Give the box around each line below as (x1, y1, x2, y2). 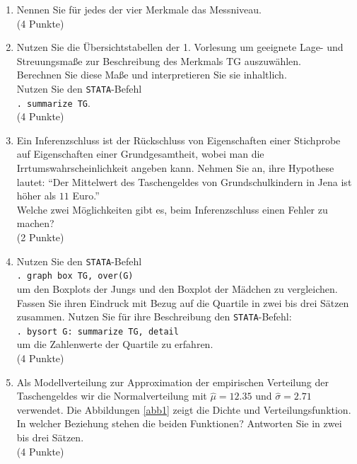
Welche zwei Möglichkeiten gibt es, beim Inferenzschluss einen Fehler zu (16, 202, 328, 216)
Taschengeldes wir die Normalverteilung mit (16, 388, 207, 403)
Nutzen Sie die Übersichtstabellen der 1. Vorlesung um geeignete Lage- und (16, 40, 344, 54)
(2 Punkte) (16, 230, 64, 245)
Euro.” (72, 188, 100, 203)
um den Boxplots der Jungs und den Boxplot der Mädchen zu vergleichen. (16, 281, 338, 296)
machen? (16, 216, 54, 231)
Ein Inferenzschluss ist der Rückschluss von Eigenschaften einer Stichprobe (16, 132, 341, 147)
